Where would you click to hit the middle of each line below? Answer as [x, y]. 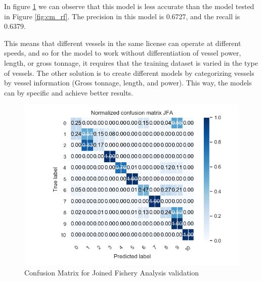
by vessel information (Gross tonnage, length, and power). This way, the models [128, 83]
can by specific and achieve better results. [69, 92]
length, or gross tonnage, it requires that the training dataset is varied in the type [131, 62]
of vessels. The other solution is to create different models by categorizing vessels [129, 73]
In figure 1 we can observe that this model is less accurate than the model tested [129, 6]
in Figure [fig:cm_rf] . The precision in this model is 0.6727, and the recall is [122, 16]
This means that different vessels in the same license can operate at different [123, 43]
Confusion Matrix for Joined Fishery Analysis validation [112, 272]
